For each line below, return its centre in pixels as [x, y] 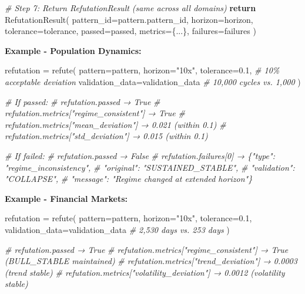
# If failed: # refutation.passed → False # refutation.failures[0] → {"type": [140, 155]
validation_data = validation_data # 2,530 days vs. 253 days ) [117, 229]
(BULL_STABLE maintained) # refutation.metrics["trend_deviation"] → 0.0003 [151, 261]
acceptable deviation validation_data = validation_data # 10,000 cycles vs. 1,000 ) [153, 81]
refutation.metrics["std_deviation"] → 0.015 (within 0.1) [106, 136]
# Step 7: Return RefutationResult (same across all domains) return [130, 8]
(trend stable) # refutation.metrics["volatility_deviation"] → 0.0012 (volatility [145, 272]
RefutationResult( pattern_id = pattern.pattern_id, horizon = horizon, [129, 19]
